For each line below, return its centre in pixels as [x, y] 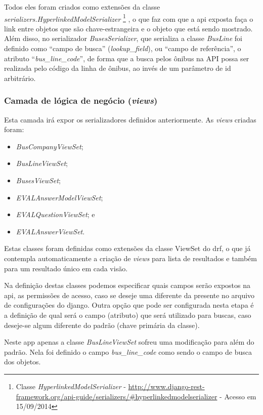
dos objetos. [23, 362]
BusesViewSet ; [38, 180]
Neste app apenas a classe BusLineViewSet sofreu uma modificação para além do [129, 342]
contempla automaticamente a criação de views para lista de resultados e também [130, 258]
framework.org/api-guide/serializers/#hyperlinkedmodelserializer [117, 396]
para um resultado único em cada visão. [66, 268]
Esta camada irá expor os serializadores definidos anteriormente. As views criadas [130, 119]
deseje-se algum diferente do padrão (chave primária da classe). [102, 325]
